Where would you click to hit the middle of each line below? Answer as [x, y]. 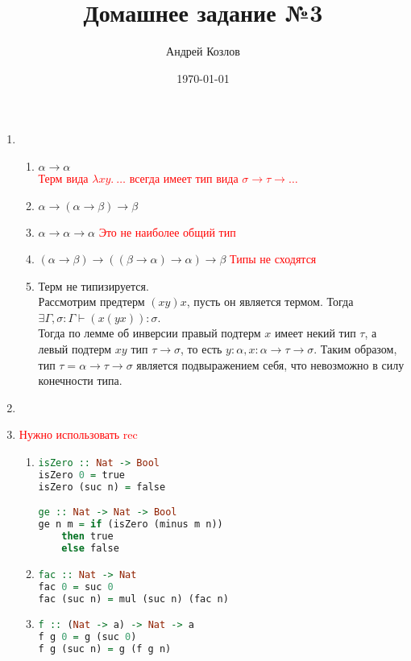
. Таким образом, [355, 349]
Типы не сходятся [273, 259]
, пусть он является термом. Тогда [270, 302]
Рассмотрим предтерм [91, 302]
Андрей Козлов [203, 51]
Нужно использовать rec [78, 434]
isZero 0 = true [82, 475]
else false [90, 548]
